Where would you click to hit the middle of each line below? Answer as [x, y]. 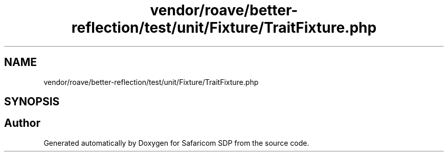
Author [22, 123]
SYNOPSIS [32, 102]
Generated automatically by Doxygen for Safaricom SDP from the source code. [176, 143]
